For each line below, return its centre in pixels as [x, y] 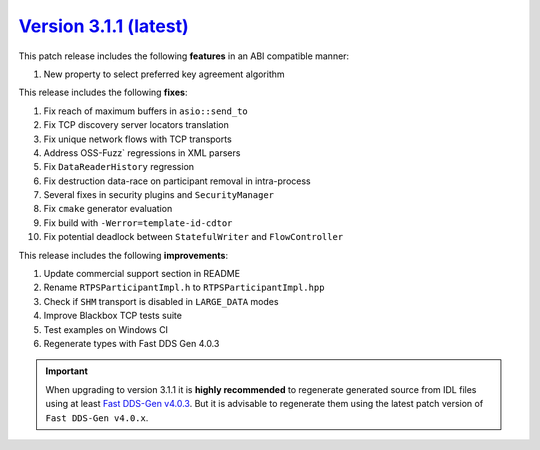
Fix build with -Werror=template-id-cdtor [138, 222]
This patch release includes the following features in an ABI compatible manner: [184, 56]
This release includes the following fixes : [103, 92]
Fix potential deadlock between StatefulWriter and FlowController [193, 237]
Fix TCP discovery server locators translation [136, 125]
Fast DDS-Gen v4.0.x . [97, 417]
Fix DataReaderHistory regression [119, 167]
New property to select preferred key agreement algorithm [164, 74]
